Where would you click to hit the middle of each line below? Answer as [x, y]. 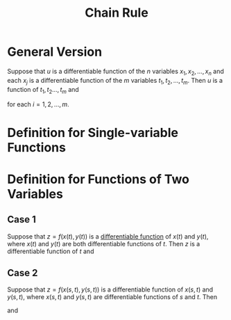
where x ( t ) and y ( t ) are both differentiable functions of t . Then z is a [104, 243]
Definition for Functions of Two [98, 179]
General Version [55, 52]
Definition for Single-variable [93, 133]
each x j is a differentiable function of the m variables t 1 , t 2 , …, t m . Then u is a [115, 81]
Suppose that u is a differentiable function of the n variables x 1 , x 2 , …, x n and [115, 72]
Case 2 [23, 273]
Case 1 [22, 219]
